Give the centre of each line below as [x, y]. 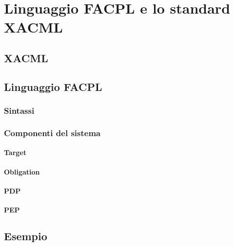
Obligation [22, 171]
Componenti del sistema [52, 132]
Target [15, 152]
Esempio [26, 236]
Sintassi [19, 111]
